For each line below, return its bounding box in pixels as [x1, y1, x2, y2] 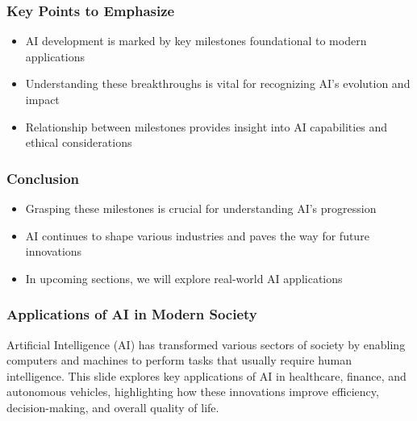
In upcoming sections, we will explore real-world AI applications [25, 269, 343, 286]
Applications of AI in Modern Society [6, 304, 257, 324]
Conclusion [6, 168, 79, 188]
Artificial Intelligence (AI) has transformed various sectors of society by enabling [6, 336, 406, 352]
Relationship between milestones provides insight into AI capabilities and [25, 118, 388, 135]
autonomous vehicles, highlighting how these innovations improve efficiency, [6, 383, 379, 400]
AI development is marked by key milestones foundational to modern [25, 32, 367, 49]
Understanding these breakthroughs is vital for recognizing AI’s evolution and [25, 75, 411, 92]
